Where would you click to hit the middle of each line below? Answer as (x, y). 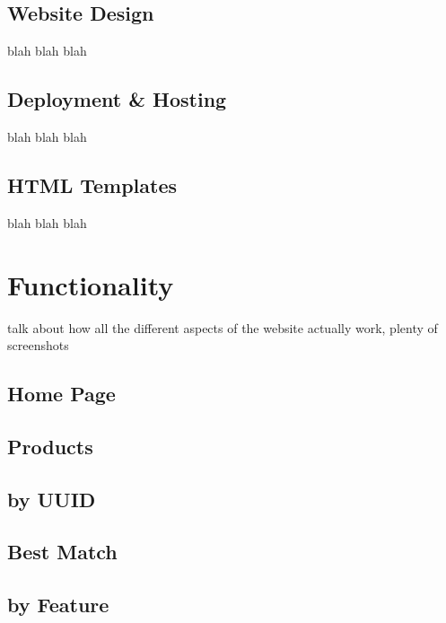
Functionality (91, 284)
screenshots (38, 345)
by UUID (52, 499)
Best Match (62, 552)
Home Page (61, 394)
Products (50, 446)
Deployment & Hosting (117, 99)
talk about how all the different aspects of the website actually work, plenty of (223, 327)
